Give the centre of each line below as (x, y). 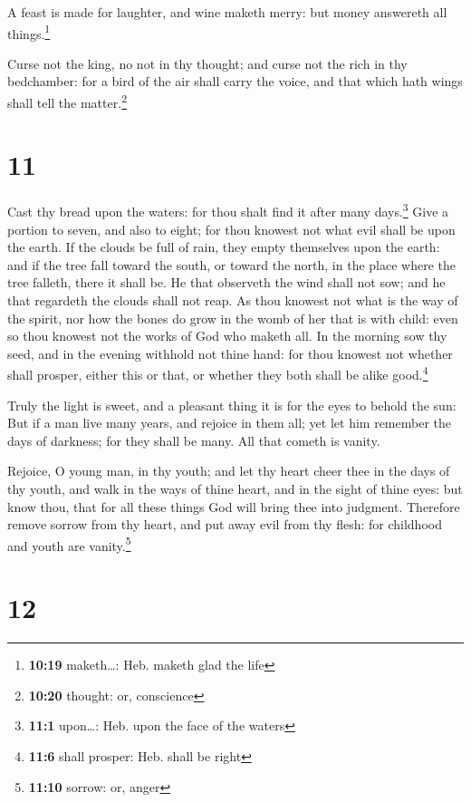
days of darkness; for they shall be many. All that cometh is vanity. (194, 440)
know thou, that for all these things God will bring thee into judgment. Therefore (234, 506)
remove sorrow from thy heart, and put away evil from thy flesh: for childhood (225, 524)
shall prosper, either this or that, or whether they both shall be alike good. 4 (218, 373)
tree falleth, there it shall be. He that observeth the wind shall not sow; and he (226, 282)
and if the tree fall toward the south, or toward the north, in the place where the (231, 264)
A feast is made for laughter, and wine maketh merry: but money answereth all (227, 12)
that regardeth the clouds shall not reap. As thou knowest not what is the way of (233, 300)
